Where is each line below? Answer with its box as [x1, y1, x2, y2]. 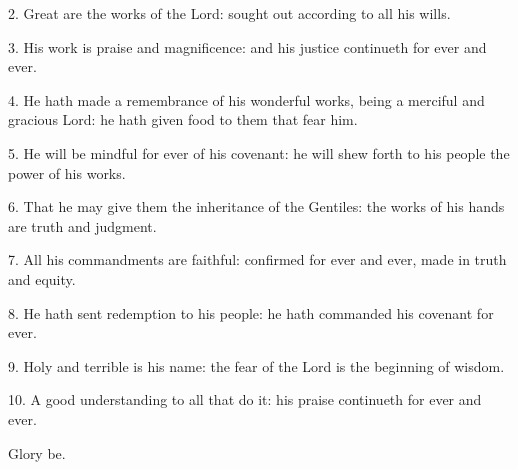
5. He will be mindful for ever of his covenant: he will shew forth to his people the [8, 142, 510, 163]
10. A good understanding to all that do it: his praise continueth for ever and [8, 389, 482, 410]
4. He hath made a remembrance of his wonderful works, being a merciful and [8, 89, 485, 110]
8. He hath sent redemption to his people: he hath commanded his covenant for [8, 302, 494, 323]
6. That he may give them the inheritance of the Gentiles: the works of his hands [8, 196, 505, 217]
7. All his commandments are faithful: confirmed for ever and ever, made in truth [8, 249, 507, 270]
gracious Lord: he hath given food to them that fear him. [8, 109, 358, 130]
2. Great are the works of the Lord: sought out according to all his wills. [8, 3, 451, 23]
